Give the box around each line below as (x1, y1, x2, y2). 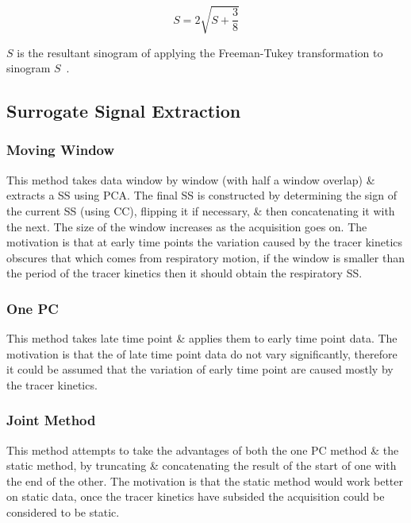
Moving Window (6, 140, 115, 160)
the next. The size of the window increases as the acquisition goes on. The (6, 218, 367, 234)
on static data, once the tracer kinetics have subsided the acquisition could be (6, 488, 385, 505)
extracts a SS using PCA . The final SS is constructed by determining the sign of (6, 187, 397, 203)
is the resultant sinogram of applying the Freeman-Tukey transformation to (17, 44, 383, 60)
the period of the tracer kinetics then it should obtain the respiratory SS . (6, 265, 363, 281)
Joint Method (6, 410, 96, 430)
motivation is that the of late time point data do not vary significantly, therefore (6, 345, 398, 362)
